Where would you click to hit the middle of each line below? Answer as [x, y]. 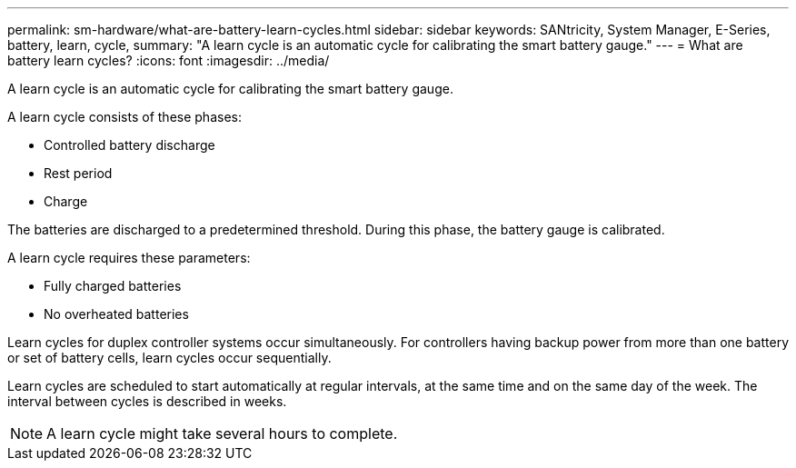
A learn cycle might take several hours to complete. [222, 433]
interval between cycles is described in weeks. [147, 401]
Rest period [78, 173]
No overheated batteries [116, 314]
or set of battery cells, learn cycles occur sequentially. [169, 358]
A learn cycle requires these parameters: [129, 258]
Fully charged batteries [113, 286]
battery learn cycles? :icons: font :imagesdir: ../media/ [169, 60]
